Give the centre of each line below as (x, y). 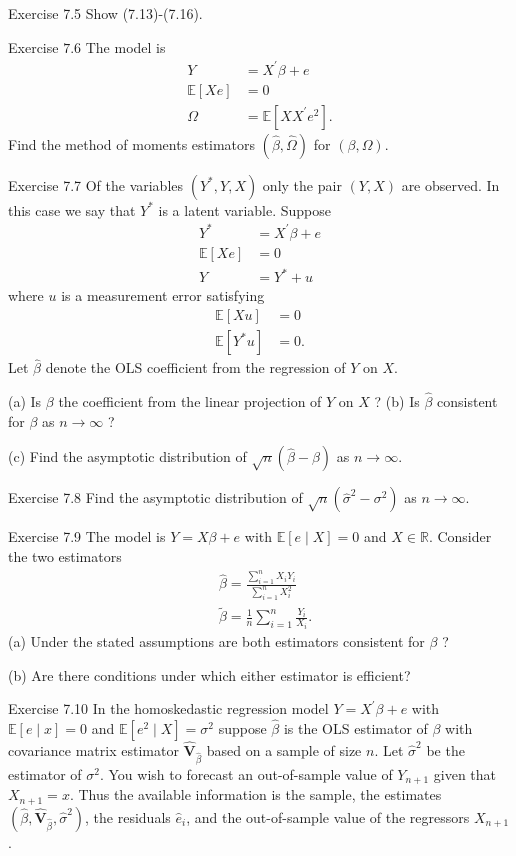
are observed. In (450, 184)
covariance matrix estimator (93, 750)
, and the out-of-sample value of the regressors (328, 816)
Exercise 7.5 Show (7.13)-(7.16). (105, 13)
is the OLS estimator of (355, 727)
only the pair (302, 184)
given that (465, 773)
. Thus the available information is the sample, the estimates (255, 794)
